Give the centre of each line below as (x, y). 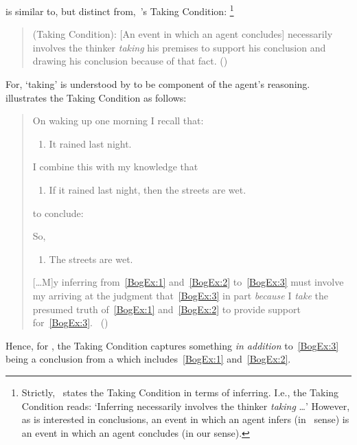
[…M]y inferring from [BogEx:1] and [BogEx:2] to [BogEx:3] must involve (188, 282)
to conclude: (58, 213)
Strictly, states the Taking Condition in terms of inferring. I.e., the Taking (180, 392)
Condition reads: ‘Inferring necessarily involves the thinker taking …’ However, (186, 406)
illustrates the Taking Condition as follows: (96, 97)
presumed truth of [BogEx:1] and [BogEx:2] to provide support (166, 309)
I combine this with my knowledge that (115, 167)
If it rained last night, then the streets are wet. (148, 190)
